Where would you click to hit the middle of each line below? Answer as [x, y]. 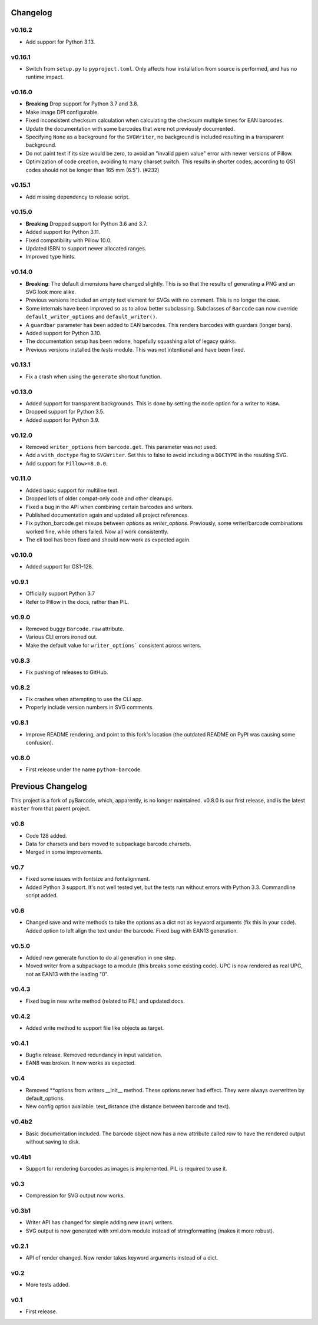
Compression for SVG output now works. [75, 1195]
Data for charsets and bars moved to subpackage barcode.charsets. [108, 844]
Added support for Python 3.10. [63, 333]
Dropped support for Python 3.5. [65, 412]
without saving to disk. [53, 1141]
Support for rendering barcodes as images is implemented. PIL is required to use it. [127, 1169]
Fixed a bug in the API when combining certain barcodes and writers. [110, 507]
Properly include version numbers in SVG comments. [90, 708]
